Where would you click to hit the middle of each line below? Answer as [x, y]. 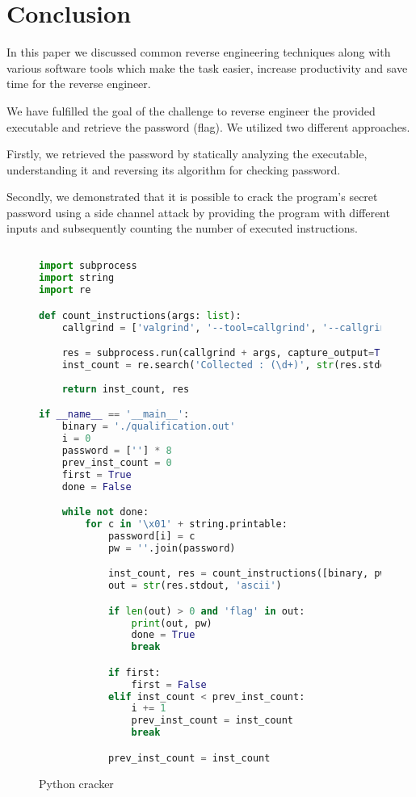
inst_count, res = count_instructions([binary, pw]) [252, 574]
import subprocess [88, 266]
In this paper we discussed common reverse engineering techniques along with [199, 52]
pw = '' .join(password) [172, 548]
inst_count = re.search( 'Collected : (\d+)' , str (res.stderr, [233, 365]
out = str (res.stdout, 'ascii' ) [195, 586]
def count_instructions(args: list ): [140, 315]
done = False [97, 487]
